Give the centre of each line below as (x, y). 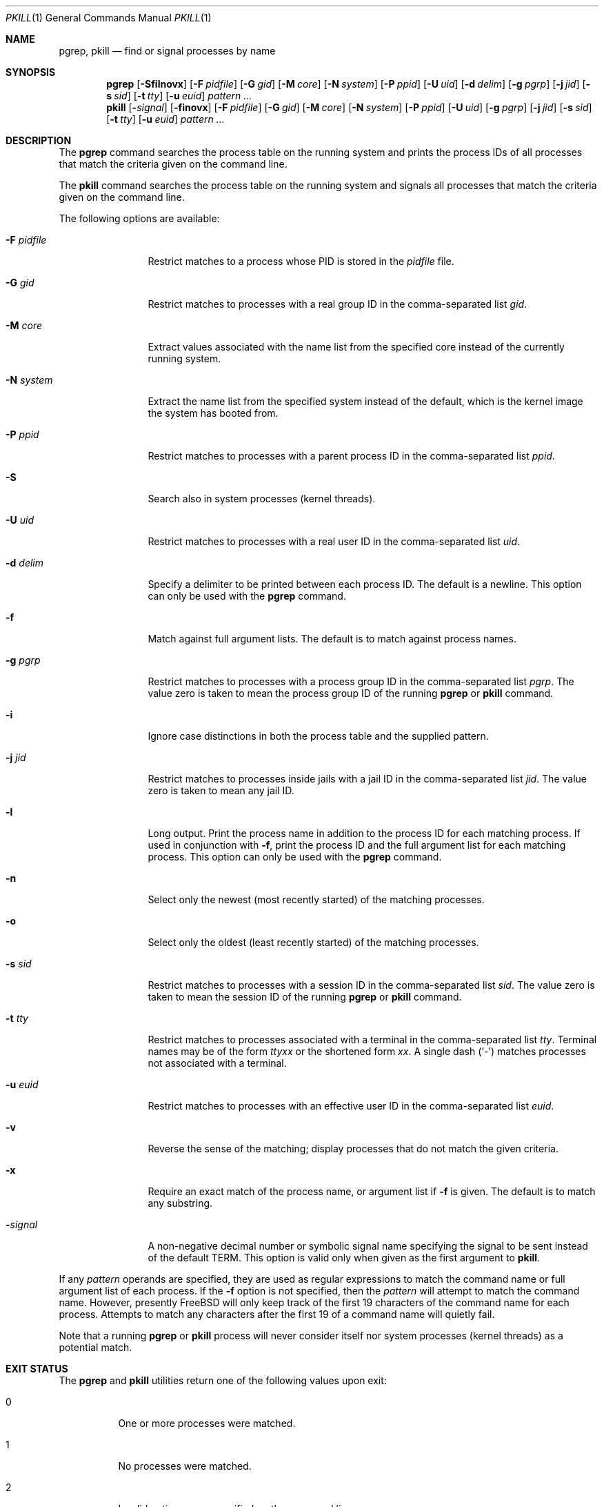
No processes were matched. (185, 1466)
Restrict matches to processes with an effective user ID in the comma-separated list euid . (351, 1106)
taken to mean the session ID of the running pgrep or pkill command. (305, 997)
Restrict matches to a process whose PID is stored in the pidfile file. (301, 261)
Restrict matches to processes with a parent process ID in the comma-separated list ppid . (351, 456)
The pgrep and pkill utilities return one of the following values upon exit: (223, 1380)
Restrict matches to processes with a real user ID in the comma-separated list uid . (334, 541)
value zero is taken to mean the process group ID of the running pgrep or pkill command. (351, 693)
